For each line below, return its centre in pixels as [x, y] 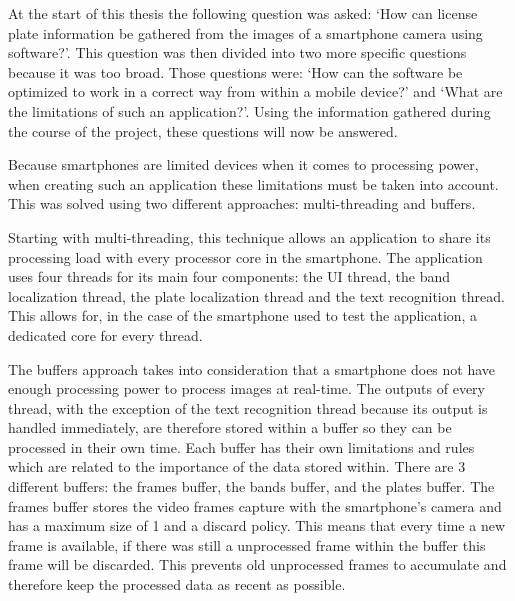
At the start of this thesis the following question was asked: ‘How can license [243, 13]
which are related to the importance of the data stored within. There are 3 [237, 466]
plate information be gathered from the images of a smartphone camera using [245, 32]
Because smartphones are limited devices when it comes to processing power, [243, 164]
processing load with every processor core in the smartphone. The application [245, 256]
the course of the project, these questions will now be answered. [203, 130]
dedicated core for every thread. [105, 334]
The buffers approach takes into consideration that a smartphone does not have [252, 368]
